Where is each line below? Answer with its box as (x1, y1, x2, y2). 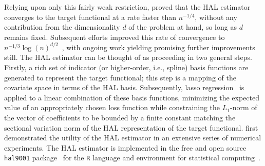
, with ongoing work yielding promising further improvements (62, 42, 255, 52)
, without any (195, 11, 237, 22)
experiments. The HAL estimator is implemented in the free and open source (4, 142, 247, 153)
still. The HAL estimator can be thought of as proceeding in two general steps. (4, 52, 252, 63)
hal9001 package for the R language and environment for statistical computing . (4, 152, 261, 163)
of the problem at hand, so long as (128, 22, 237, 32)
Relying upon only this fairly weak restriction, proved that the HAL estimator (4, 2, 251, 12)
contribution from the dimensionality (4, 22, 120, 32)
